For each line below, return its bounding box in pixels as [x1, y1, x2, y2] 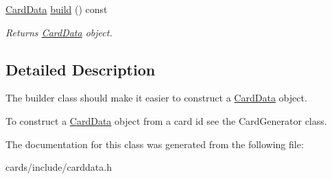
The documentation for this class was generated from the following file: [5, 136, 304, 151]
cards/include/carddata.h [5, 160, 112, 174]
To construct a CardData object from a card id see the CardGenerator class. [5, 113, 327, 128]
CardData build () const [5, 2, 108, 16]
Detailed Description [5, 58, 156, 80]
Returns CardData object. [5, 25, 112, 39]
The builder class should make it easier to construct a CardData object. [5, 91, 307, 105]
